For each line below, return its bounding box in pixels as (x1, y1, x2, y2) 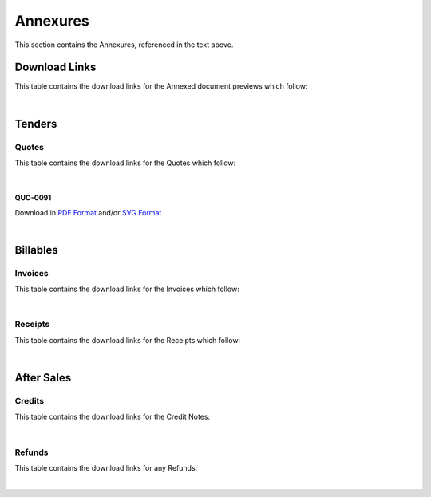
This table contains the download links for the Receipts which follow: (14, 335, 241, 345)
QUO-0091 (14, 193, 52, 203)
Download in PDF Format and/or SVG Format (14, 207, 162, 217)
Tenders (14, 116, 57, 131)
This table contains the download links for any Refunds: (14, 463, 198, 472)
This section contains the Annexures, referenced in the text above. (14, 40, 234, 49)
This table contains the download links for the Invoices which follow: (14, 284, 239, 294)
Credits (14, 396, 44, 407)
